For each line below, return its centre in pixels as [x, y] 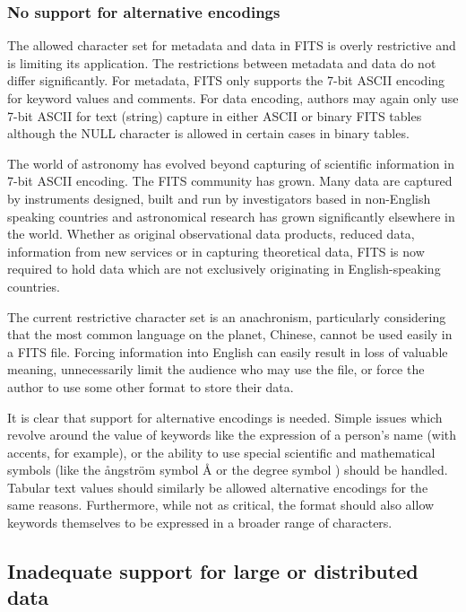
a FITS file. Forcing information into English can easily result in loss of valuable [228, 351]
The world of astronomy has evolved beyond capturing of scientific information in [231, 163]
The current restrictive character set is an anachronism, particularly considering [227, 316]
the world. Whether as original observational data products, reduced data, [211, 234]
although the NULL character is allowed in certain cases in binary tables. [208, 133]
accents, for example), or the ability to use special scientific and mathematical [221, 452]
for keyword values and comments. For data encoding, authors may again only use [233, 98]
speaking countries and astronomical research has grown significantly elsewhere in [231, 216]
